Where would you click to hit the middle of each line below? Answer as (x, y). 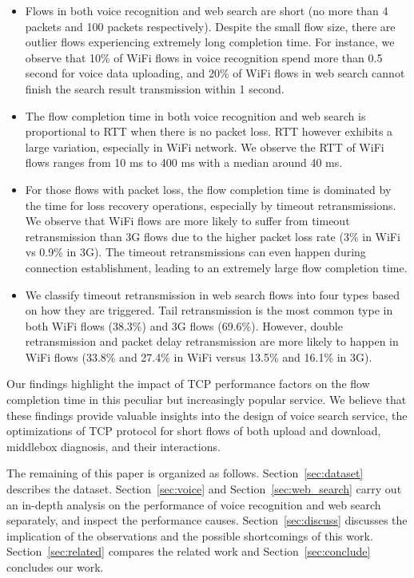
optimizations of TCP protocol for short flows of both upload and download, (194, 431)
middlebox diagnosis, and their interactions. (113, 446)
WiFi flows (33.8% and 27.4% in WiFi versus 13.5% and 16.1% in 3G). (199, 356)
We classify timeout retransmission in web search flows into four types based (213, 294)
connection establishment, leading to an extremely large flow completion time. (216, 267)
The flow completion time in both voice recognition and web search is (195, 115)
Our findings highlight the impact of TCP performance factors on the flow (188, 384)
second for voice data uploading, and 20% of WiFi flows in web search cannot (215, 73)
